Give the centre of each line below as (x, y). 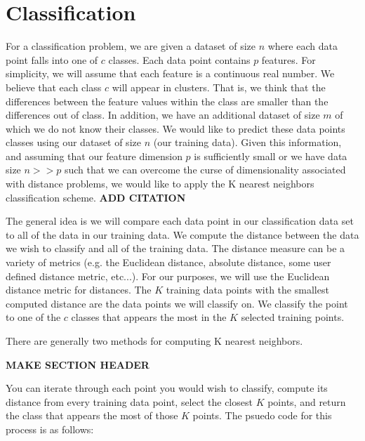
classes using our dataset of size (73, 142)
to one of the (33, 317)
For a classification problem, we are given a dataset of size (131, 46)
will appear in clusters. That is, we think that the (219, 87)
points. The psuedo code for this (262, 415)
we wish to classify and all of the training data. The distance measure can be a (175, 248)
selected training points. (293, 317)
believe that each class (54, 87)
